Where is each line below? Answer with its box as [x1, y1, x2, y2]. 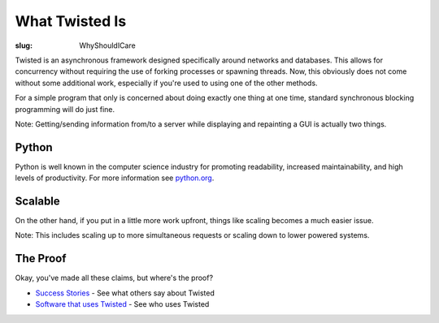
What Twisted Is [15, 12, 127, 30]
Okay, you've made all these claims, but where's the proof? [15, 273, 214, 283]
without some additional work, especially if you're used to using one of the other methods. [15, 78, 318, 88]
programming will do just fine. [15, 104, 115, 114]
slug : [15, 41, 33, 50]
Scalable [15, 195, 60, 208]
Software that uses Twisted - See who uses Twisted [35, 299, 210, 309]
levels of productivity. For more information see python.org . [15, 173, 215, 183]
